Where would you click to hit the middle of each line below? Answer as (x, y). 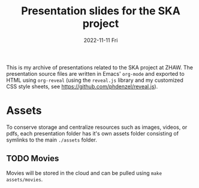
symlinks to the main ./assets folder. (52, 140)
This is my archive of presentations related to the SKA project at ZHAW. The (100, 67)
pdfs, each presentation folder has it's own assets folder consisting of (92, 133)
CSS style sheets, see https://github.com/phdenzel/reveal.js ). (82, 86)
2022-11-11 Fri (101, 40)
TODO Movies (33, 158)
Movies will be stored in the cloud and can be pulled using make (84, 173)
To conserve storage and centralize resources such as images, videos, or (97, 127)
